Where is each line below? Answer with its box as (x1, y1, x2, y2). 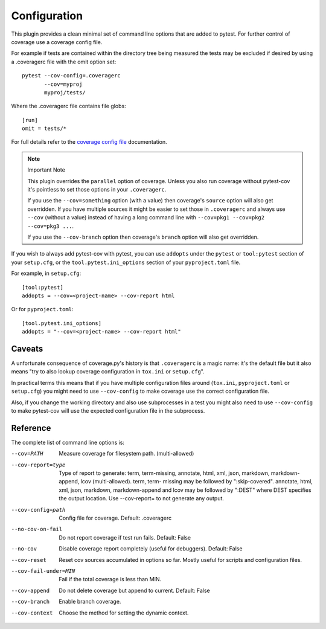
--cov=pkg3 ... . (27, 222, 74, 230)
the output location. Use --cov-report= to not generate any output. (59, 495, 225, 502)
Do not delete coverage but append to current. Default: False (59, 587, 211, 594)
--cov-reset (11, 556, 46, 563)
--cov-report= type (11, 461, 66, 468)
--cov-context (11, 609, 53, 616)
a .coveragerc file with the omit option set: (11, 58, 117, 65)
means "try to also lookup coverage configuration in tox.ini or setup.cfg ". (11, 368, 205, 375)
